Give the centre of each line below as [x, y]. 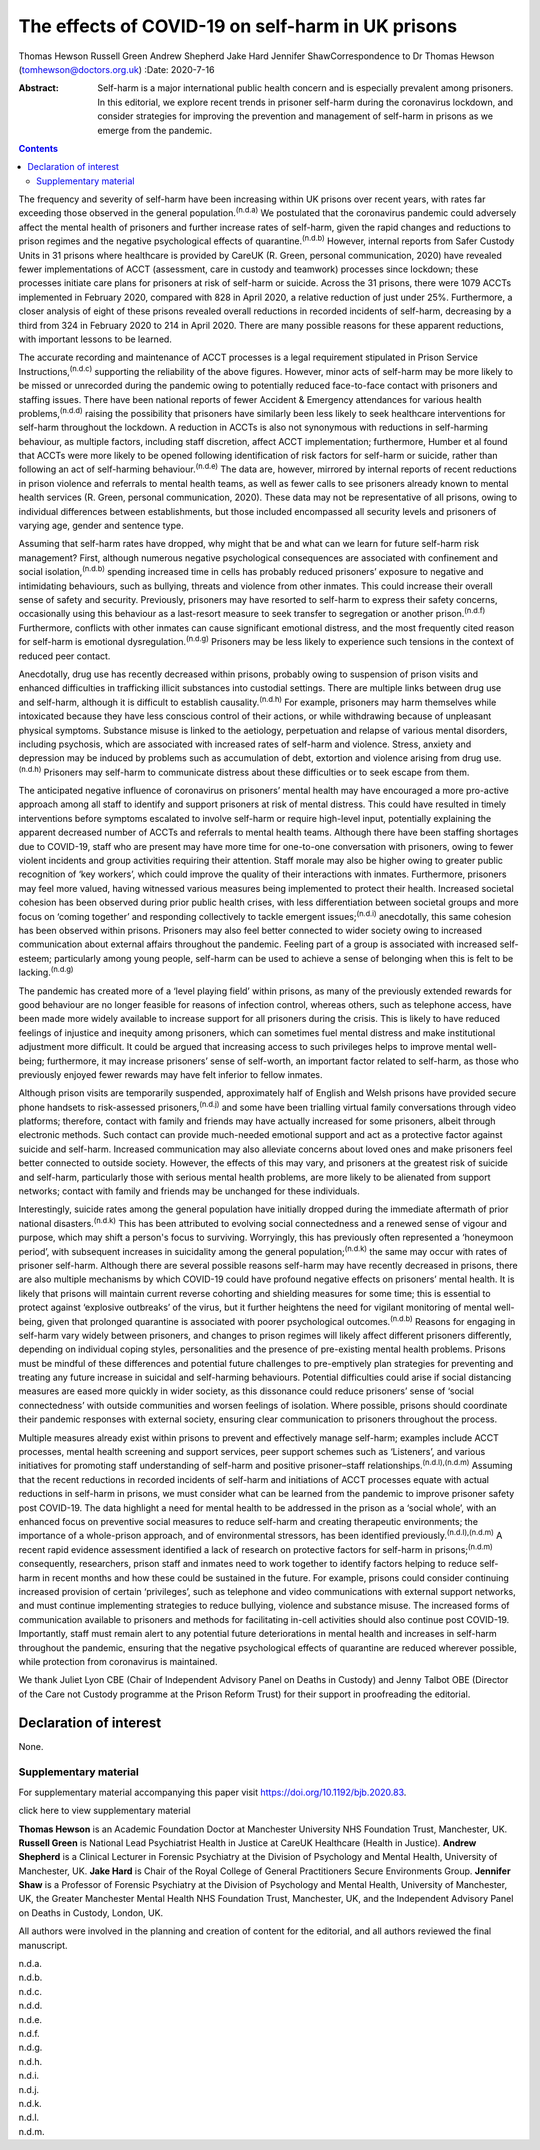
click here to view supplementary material [104, 1811]
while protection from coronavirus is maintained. [118, 1661]
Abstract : [38, 88]
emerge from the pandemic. [155, 130]
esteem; [35, 958]
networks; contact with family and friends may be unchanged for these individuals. [189, 1191]
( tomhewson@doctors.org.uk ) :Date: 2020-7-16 [116, 69]
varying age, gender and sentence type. [101, 526]
